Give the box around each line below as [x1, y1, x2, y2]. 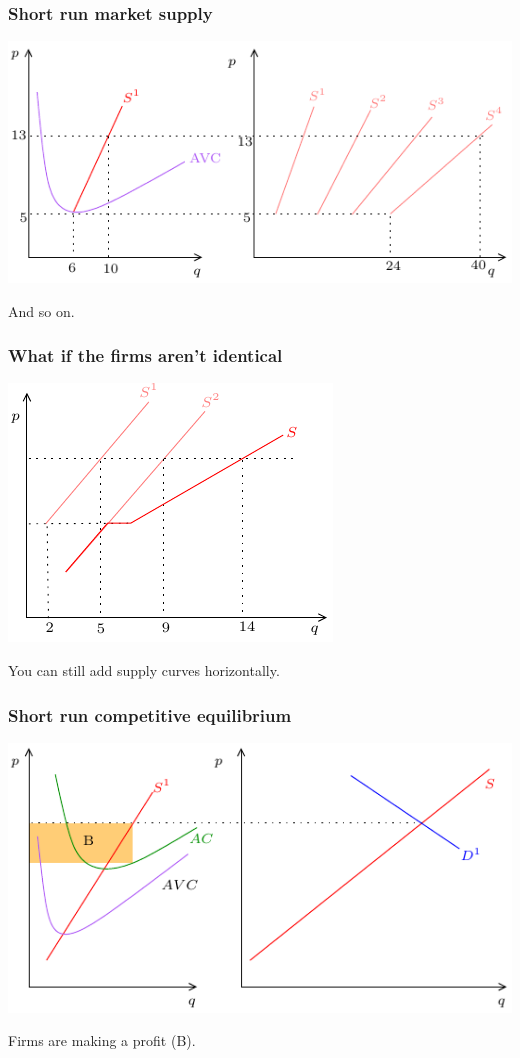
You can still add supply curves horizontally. [8, 660, 280, 681]
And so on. [8, 300, 75, 321]
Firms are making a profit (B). [8, 1030, 196, 1051]
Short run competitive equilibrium [8, 702, 292, 727]
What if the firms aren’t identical [8, 343, 283, 368]
